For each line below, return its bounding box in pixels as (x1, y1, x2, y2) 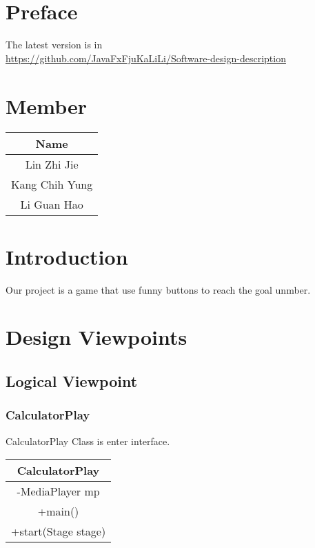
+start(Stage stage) (11, 523, 106, 540)
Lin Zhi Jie (25, 156, 79, 173)
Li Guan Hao (20, 196, 83, 213)
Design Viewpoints (6, 323, 187, 351)
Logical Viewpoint (6, 370, 138, 391)
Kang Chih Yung (11, 176, 93, 193)
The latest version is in (6, 37, 103, 52)
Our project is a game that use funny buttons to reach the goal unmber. (6, 282, 311, 296)
